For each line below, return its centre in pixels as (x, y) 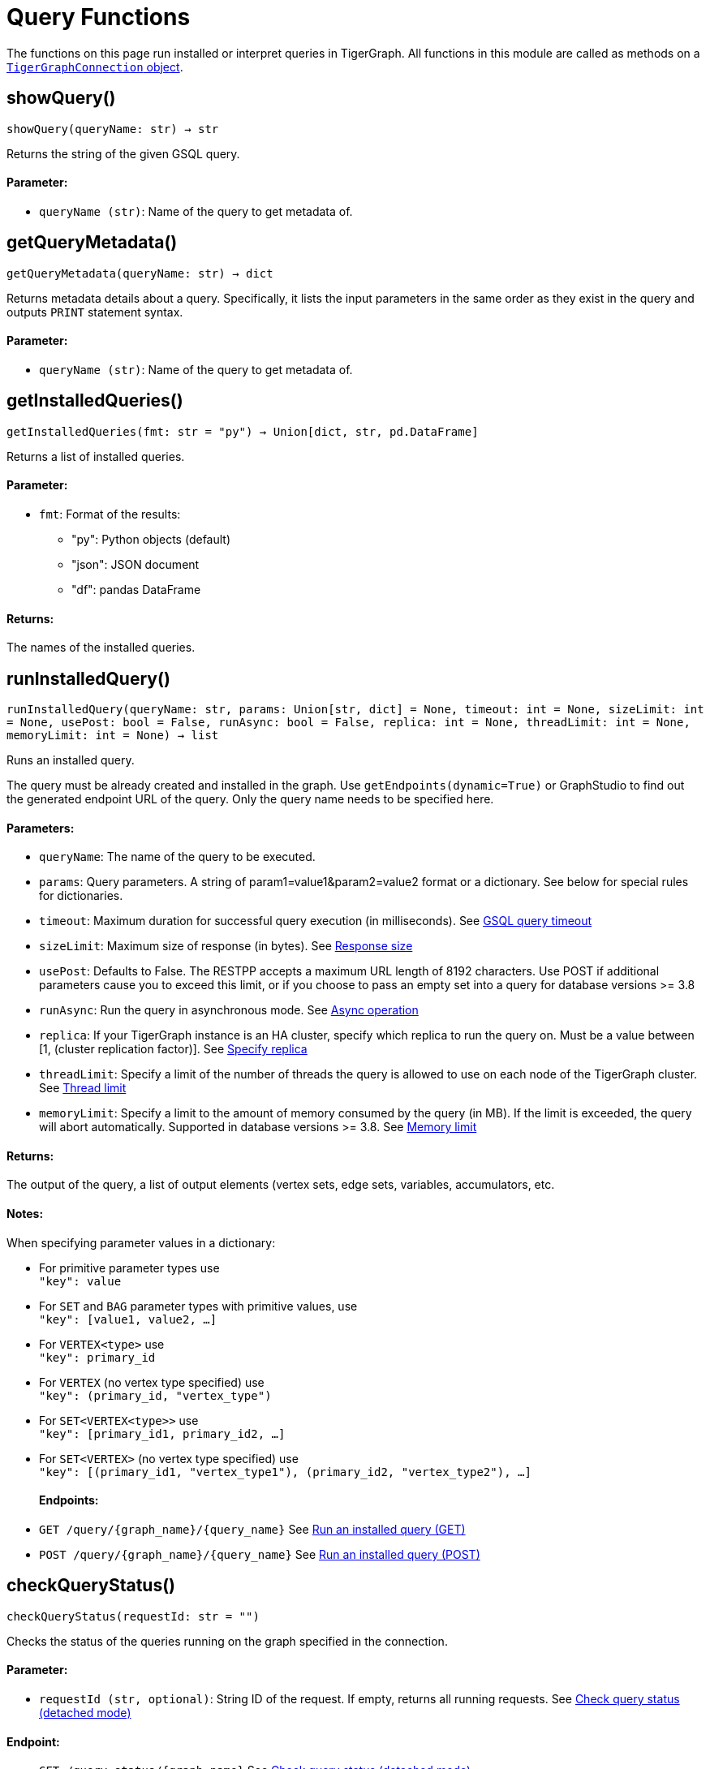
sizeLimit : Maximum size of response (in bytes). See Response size (226, 946)
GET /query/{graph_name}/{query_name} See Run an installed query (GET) (252, 1529)
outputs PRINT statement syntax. (95, 312)
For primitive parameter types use (129, 1268)
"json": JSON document (136, 564)
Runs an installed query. (71, 760)
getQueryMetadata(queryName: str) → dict (140, 273)
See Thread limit (83, 1088)
